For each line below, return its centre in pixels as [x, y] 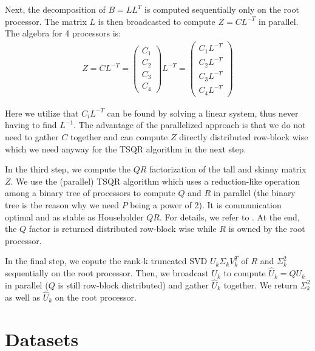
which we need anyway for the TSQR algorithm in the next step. [126, 148]
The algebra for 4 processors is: [63, 33]
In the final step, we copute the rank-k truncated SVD [106, 261]
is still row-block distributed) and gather [133, 285]
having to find [31, 125]
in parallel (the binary [254, 193]
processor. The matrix [46, 21]
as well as [23, 297]
